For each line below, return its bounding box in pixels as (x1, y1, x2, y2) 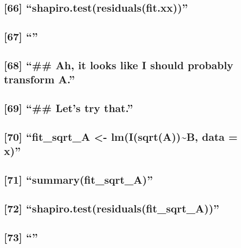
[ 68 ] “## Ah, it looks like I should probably (4, 57, 234, 72)
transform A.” (4, 72, 75, 87)
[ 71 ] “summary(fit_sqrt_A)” (4, 172, 153, 187)
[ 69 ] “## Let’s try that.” (4, 100, 133, 115)
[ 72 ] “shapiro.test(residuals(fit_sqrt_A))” (4, 200, 220, 215)
